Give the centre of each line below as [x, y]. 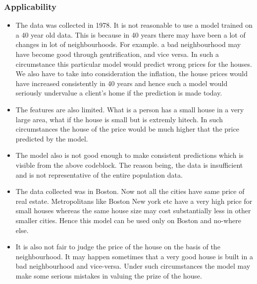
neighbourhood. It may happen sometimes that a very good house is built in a [134, 256]
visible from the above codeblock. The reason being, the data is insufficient [129, 165]
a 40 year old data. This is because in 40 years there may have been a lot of [130, 34]
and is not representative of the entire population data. [99, 174]
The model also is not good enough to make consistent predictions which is [129, 155]
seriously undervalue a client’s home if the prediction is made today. [119, 93]
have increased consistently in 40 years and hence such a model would [122, 83]
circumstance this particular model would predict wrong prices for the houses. [134, 64]
